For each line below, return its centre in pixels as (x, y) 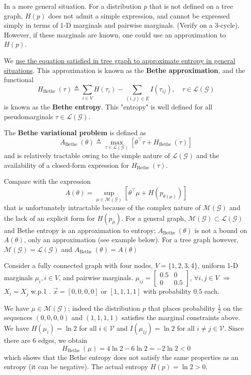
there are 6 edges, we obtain (46, 340)
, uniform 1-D (218, 265)
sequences (18, 317)
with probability (167, 291)
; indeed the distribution (104, 308)
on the (233, 308)
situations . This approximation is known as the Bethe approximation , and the (125, 70)
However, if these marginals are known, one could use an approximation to (115, 34)
